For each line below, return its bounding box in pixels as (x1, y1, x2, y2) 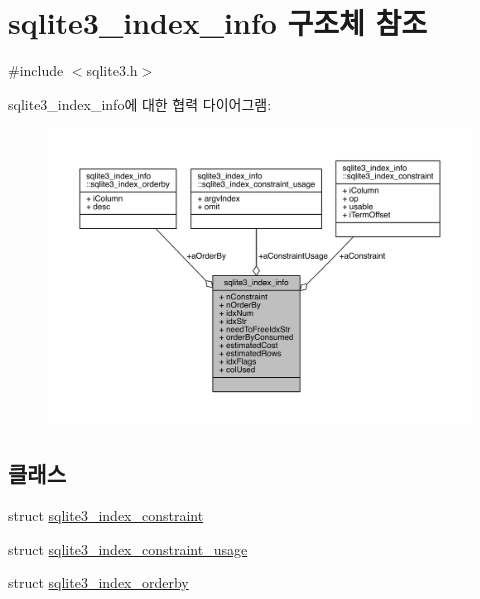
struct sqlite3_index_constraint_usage (8, 538, 248, 559)
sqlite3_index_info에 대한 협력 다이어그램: (8, 93, 272, 114)
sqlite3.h (86, 60, 138, 81)
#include (8, 60, 64, 81)
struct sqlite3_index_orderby (8, 572, 189, 593)
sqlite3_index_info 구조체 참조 (8, 2, 428, 43)
